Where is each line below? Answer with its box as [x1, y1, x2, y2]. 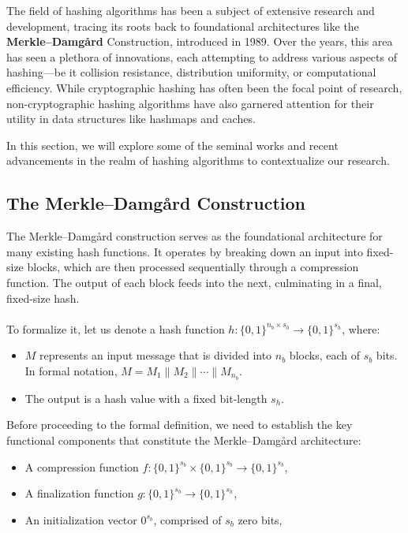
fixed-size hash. [6, 289, 80, 306]
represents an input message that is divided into [39, 347, 272, 363]
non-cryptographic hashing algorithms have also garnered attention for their [6, 95, 374, 111]
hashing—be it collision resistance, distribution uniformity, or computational [6, 64, 376, 80]
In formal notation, [24, 362, 118, 378]
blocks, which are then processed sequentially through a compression [27, 259, 359, 275]
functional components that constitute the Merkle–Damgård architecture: [6, 431, 361, 448]
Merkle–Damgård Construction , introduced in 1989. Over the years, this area [6, 33, 393, 50]
